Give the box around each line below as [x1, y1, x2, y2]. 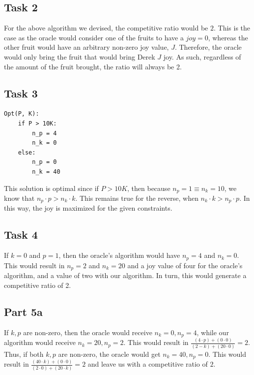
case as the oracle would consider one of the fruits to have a [4, 32, 184, 42]
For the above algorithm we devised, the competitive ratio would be [4, 23, 208, 33]
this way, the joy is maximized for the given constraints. [4, 203, 172, 213]
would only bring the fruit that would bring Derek [4, 51, 155, 62]
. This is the [213, 23, 251, 33]
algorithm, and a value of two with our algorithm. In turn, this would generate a [4, 270, 247, 281]
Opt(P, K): [4, 110, 39, 118]
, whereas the [208, 32, 248, 42]
